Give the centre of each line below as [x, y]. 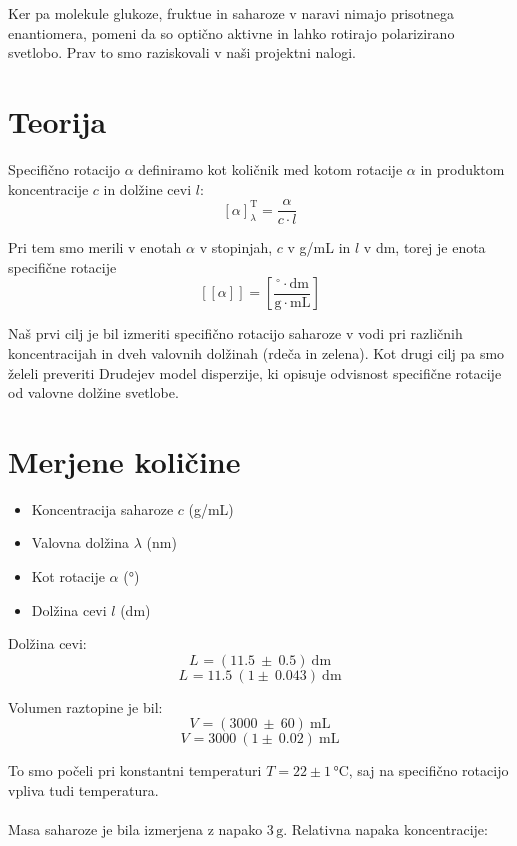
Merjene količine [124, 460]
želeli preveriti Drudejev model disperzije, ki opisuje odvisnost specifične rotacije [255, 372]
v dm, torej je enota [424, 247]
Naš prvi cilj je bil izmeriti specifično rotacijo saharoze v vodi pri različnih [235, 333]
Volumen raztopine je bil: [85, 706]
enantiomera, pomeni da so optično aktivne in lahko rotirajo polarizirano [231, 32]
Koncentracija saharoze [102, 508]
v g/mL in [319, 247]
